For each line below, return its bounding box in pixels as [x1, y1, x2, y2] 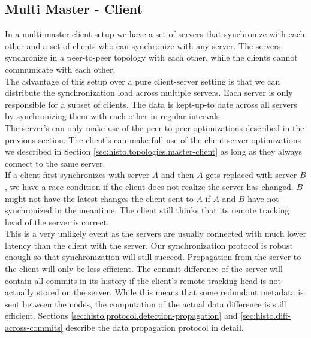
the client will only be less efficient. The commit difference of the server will [5, 262, 283, 275]
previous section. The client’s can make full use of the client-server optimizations [5, 133, 301, 146]
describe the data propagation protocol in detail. [65, 321, 244, 334]
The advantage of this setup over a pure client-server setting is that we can [5, 74, 280, 87]
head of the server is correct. [5, 215, 110, 228]
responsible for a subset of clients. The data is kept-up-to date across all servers [5, 98, 297, 110]
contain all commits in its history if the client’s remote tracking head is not [5, 274, 281, 286]
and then [161, 168, 194, 181]
